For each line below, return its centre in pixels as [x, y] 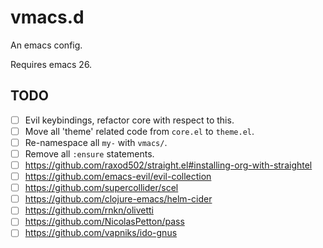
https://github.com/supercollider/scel [101, 188]
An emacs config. [46, 45]
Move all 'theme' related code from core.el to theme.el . [139, 131]
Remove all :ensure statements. [89, 153]
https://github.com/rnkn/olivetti [89, 210]
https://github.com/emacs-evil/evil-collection [118, 177]
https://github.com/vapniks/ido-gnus [101, 233]
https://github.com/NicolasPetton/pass [104, 222]
